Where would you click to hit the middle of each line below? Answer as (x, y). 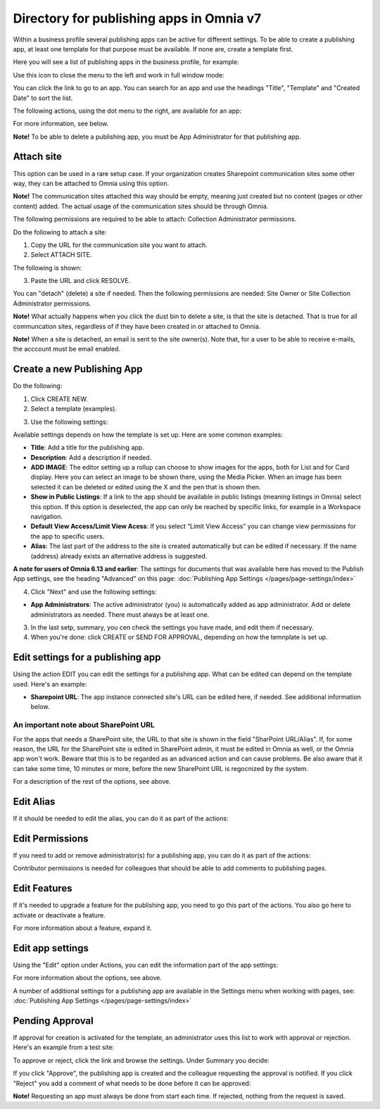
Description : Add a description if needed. (91, 457)
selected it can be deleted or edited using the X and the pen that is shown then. (146, 487)
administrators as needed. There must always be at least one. (120, 614)
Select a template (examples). (74, 409)
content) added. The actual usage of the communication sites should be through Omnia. (141, 206)
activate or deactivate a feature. (59, 915)
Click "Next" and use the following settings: (94, 591)
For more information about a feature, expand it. (83, 928)
